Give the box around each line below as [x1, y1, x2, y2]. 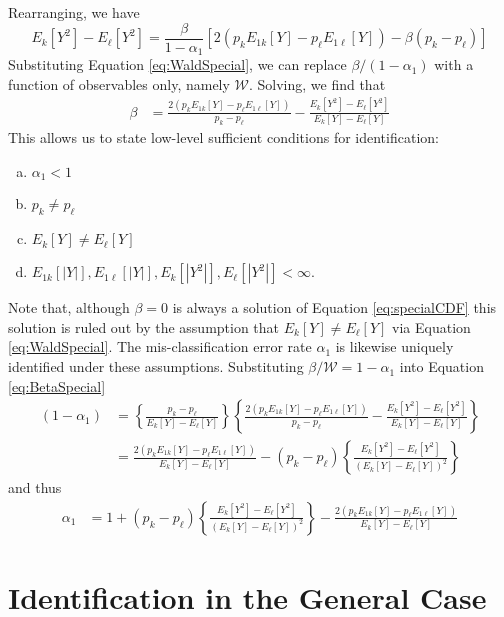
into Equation [399, 356, 484, 377]
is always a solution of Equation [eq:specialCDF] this [172, 297, 497, 318]
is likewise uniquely [335, 336, 454, 357]
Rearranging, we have [8, 2, 140, 22]
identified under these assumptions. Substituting [8, 356, 304, 377]
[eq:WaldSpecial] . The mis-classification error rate [8, 336, 312, 357]
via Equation [392, 316, 471, 337]
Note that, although [8, 297, 130, 318]
